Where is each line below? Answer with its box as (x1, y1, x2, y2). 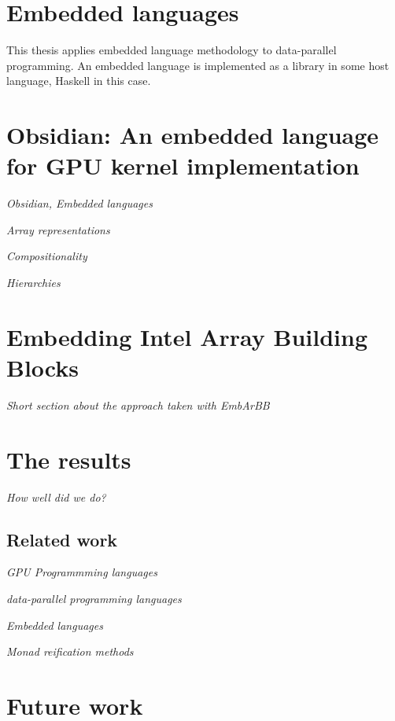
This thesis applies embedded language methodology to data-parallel (6, 42, 337, 58)
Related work (6, 527, 118, 551)
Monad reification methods (6, 643, 134, 660)
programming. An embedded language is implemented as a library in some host (6, 57, 389, 73)
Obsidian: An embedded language (6, 119, 379, 151)
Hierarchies (6, 274, 61, 290)
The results (6, 443, 131, 475)
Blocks (6, 351, 79, 383)
